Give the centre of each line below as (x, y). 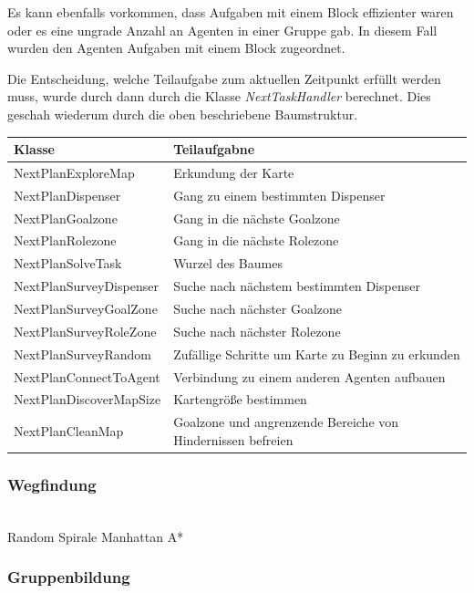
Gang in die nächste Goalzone (257, 218)
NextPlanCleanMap (69, 430)
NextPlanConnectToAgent (87, 376)
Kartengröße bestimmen (240, 399)
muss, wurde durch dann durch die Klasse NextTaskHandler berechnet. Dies (219, 96)
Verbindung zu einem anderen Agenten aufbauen (309, 376)
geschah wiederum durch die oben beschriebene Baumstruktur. (183, 114)
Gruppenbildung (69, 577)
